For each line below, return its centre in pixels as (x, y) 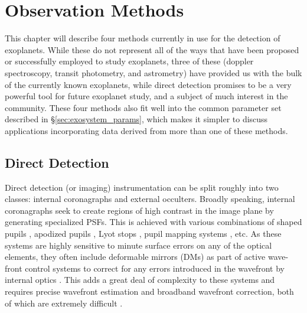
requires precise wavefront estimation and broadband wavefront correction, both (149, 291)
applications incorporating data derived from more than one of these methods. (146, 130)
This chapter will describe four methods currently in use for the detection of (143, 38)
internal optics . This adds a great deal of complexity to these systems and (140, 280)
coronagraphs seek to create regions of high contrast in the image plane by (139, 210)
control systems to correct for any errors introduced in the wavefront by (155, 268)
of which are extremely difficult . (64, 303)
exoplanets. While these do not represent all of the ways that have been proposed (152, 49)
